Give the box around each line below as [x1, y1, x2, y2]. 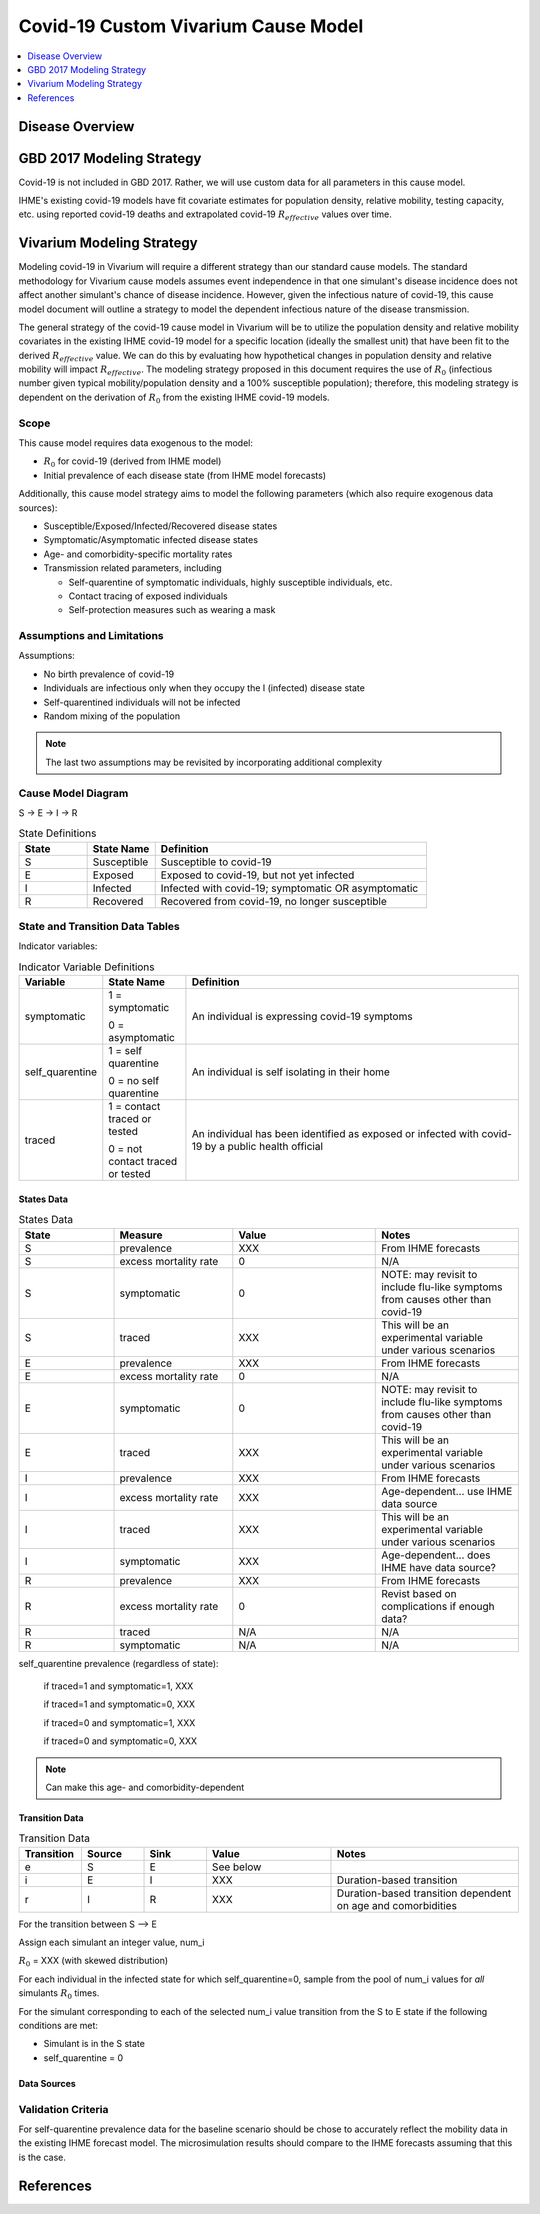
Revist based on [381, 1586, 457, 1600]
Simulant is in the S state [43, 2038, 145, 2050]
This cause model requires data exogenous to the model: [18, 436, 254, 449]
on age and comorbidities [336, 1898, 457, 1912]
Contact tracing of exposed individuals [68, 590, 229, 602]
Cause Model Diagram [18, 786, 129, 800]
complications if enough [381, 1599, 495, 1613]
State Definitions [18, 826, 97, 840]
